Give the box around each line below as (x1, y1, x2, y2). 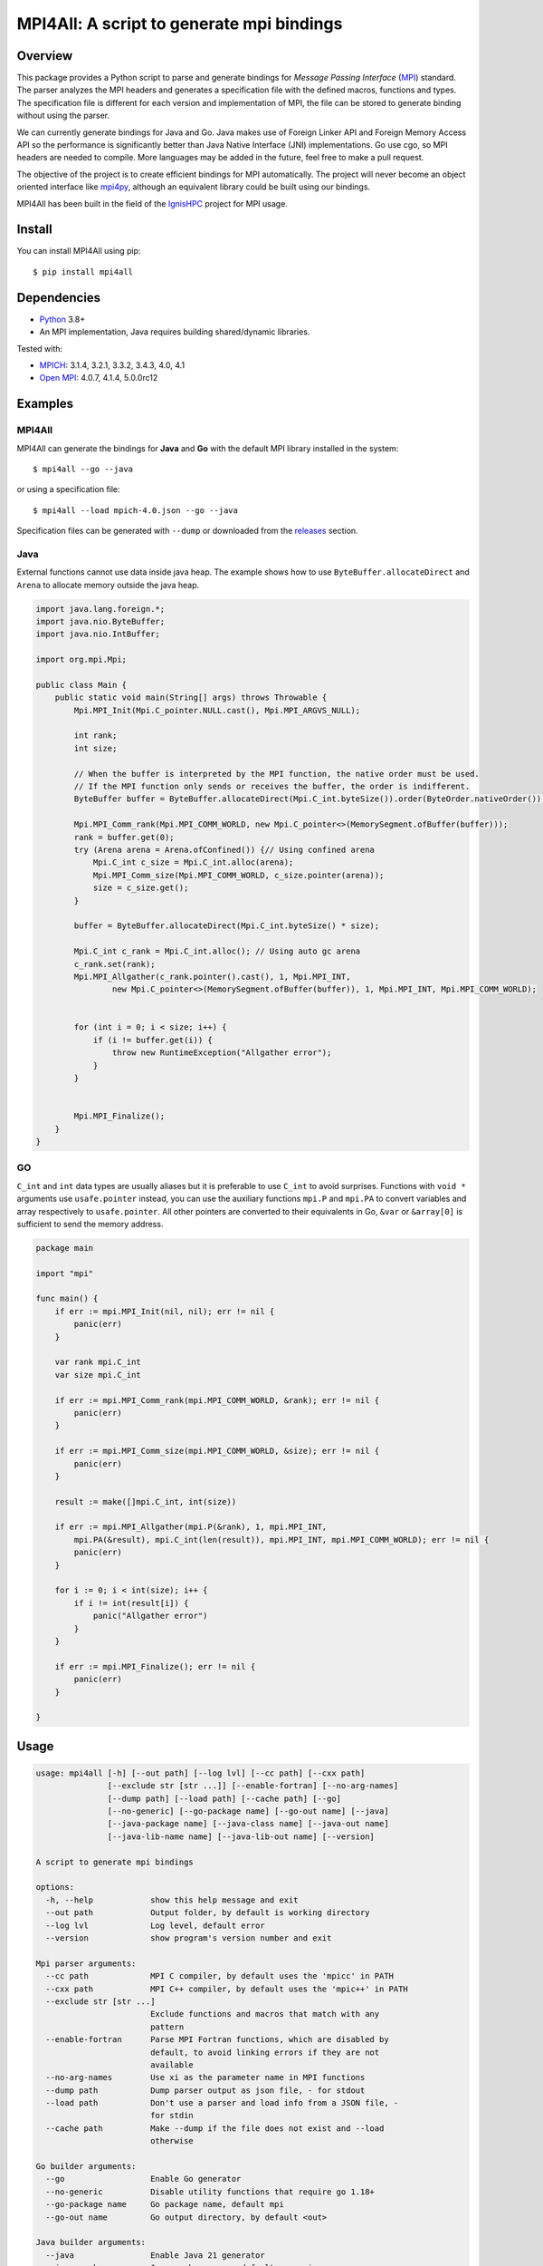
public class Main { (35, 680, 127, 690)
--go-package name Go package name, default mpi (45, 2199, 284, 2210)
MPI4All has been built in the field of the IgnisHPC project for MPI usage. (16, 198, 289, 208)
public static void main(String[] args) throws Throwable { (54, 692, 328, 702)
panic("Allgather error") (92, 1611, 208, 1622)
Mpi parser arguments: (35, 1958, 137, 1969)
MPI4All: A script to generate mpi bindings (16, 14, 343, 34)
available (149, 2059, 194, 2070)
